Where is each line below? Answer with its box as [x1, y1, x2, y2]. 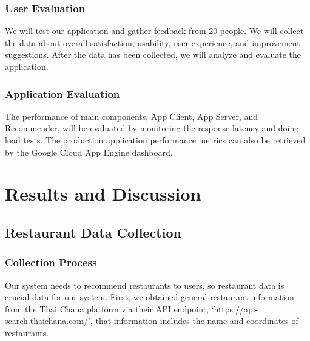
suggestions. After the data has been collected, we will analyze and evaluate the [5, 48, 301, 61]
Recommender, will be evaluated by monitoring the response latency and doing [5, 122, 299, 134]
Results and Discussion [5, 181, 201, 206]
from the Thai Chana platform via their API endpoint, [5, 302, 209, 315]
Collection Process [5, 255, 97, 270]
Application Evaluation [5, 86, 120, 101]
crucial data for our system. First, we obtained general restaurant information [5, 291, 294, 303]
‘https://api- [211, 302, 258, 315]
